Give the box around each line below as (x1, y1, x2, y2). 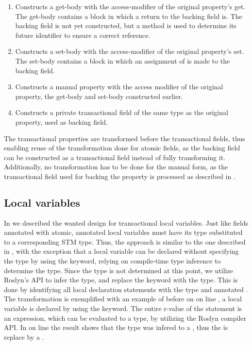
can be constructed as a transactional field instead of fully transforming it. (4, 152, 225, 162)
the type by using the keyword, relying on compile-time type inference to (4, 256, 221, 266)
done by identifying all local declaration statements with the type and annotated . (4, 284, 248, 294)
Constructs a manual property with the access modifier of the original (15, 82, 223, 92)
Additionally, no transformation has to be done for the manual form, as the (4, 162, 228, 172)
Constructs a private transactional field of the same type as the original (15, 107, 228, 117)
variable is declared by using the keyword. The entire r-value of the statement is (4, 303, 242, 313)
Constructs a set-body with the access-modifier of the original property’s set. (15, 46, 244, 56)
